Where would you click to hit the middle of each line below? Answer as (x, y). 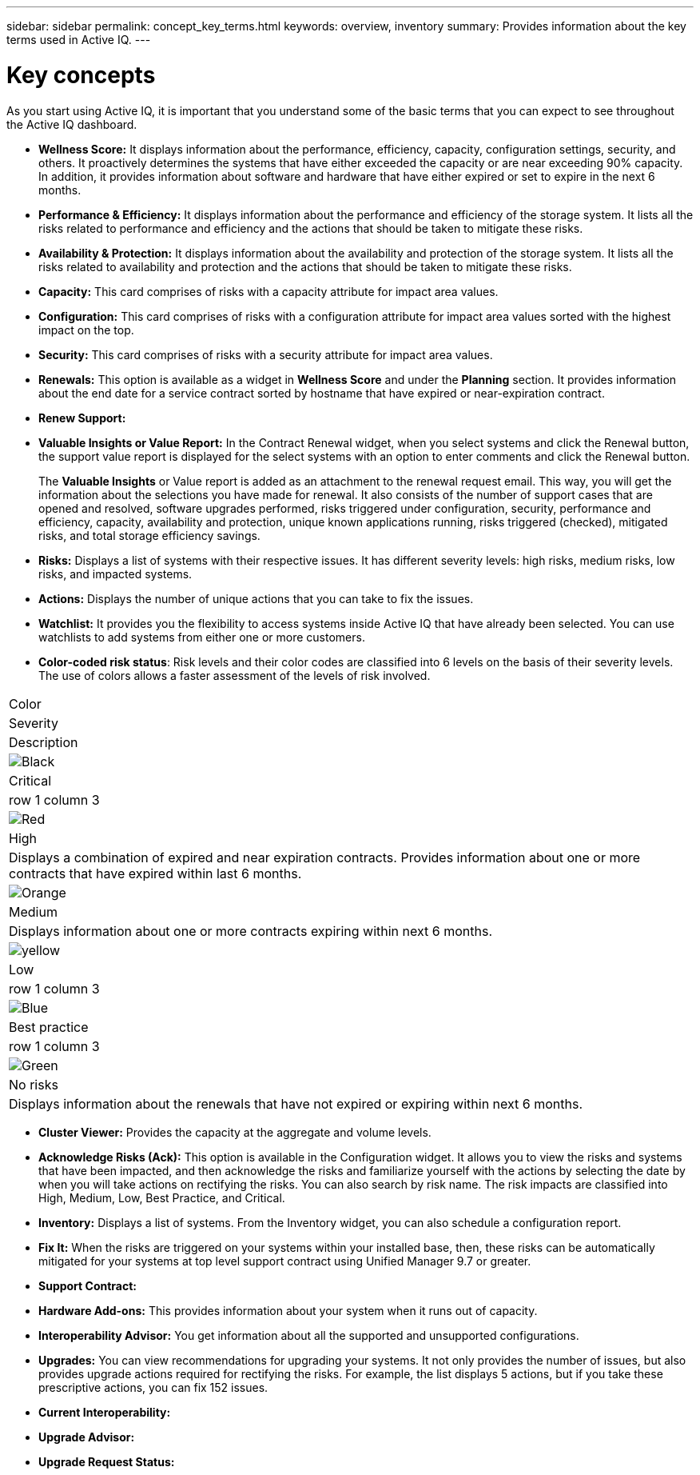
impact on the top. (86, 330)
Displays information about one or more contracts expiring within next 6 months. (251, 931)
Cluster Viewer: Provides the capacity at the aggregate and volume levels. (235, 1132)
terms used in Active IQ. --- (79, 40)
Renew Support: (82, 418)
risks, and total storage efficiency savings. (149, 535)
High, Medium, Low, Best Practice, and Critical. (162, 1197)
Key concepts (81, 75)
